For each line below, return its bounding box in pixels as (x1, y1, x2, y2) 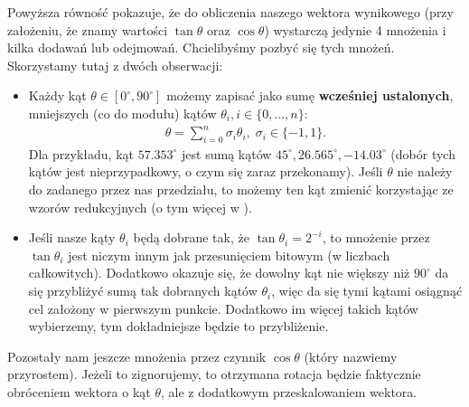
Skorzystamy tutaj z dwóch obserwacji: (7, 55, 223, 74)
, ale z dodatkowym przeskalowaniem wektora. (160, 383, 417, 402)
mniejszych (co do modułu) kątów (28, 103, 217, 122)
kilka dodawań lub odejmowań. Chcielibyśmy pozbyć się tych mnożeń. (7, 38, 395, 57)
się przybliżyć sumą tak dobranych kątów (28, 281, 258, 300)
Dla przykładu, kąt (28, 144, 134, 163)
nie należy (397, 162, 453, 181)
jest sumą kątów (182, 144, 272, 163)
